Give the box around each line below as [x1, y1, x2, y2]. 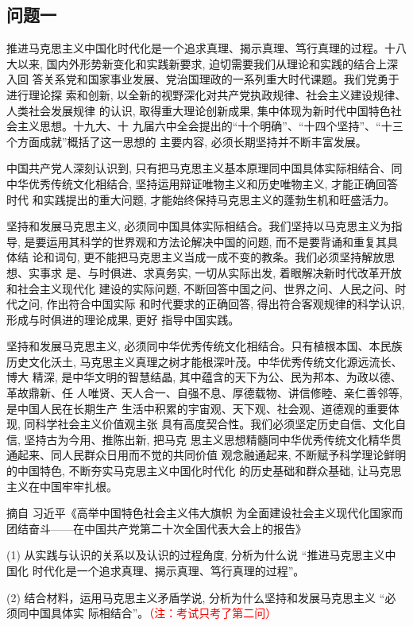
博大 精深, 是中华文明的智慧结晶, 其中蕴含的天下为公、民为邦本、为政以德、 [6, 369, 402, 385]
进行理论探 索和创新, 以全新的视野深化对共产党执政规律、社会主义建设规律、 [6, 86, 407, 102]
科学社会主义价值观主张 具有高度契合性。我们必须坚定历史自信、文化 [35, 415, 396, 432]
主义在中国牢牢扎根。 [6, 477, 118, 494]
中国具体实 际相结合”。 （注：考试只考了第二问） [28, 605, 277, 621]
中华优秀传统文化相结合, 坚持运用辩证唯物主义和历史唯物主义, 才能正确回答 [6, 175, 399, 191]
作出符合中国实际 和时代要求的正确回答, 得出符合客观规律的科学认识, [46, 296, 405, 312]
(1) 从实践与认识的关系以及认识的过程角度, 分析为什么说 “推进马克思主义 [6, 547, 385, 563]
